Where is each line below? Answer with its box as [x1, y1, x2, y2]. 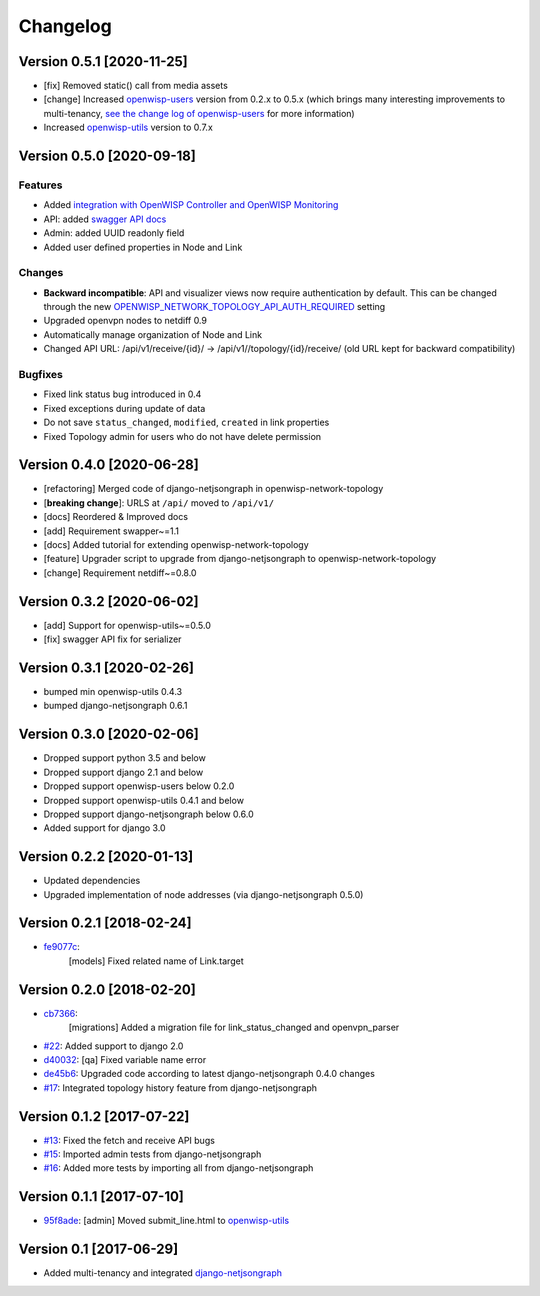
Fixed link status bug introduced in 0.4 [43, 388, 202, 400]
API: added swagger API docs [43, 213, 167, 225]
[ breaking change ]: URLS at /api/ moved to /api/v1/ [43, 496, 275, 509]
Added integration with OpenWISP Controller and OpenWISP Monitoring [43, 199, 339, 211]
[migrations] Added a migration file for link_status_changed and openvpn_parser [68, 1021, 400, 1034]
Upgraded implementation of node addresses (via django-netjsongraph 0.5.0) [43, 888, 364, 900]
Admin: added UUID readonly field [43, 227, 185, 239]
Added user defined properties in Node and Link [43, 241, 243, 253]
